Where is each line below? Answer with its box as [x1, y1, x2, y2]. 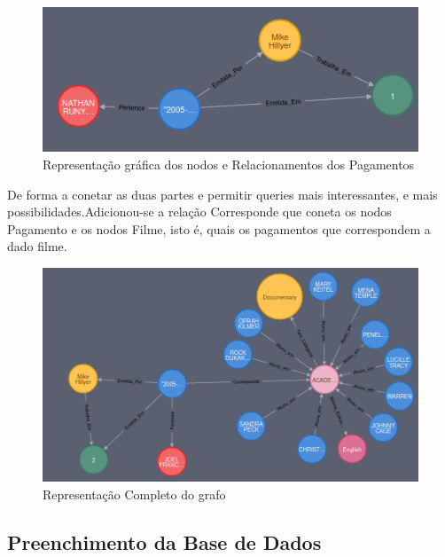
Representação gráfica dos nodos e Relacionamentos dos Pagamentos [43, 154, 415, 173]
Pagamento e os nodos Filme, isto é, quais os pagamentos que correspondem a [7, 219, 431, 238]
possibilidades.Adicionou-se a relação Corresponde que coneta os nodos [7, 202, 392, 221]
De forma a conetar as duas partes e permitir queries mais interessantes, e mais [7, 184, 438, 203]
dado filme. [7, 237, 67, 255]
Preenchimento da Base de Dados [7, 528, 322, 555]
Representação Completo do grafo [43, 484, 226, 503]
